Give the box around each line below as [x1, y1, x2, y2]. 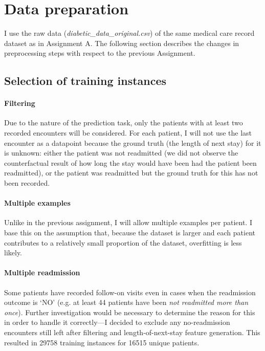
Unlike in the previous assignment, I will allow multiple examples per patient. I [4, 217, 252, 228]
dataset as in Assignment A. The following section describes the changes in [4, 37, 239, 48]
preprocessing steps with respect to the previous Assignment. [4, 48, 195, 58]
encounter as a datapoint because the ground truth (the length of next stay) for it [4, 137, 261, 148]
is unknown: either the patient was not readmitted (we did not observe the [4, 147, 238, 158]
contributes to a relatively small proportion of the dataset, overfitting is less [4, 237, 242, 248]
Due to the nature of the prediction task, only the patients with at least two [4, 117, 243, 128]
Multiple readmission [4, 267, 80, 278]
